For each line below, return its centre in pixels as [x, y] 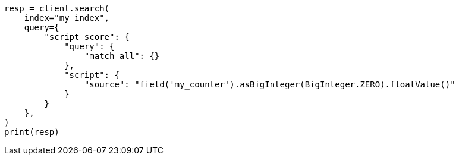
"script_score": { [87, 37]
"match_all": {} [122, 56]
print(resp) [32, 132]
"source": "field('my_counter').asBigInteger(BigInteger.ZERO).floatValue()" [270, 84]
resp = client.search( [57, 8]
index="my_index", [67, 18]
